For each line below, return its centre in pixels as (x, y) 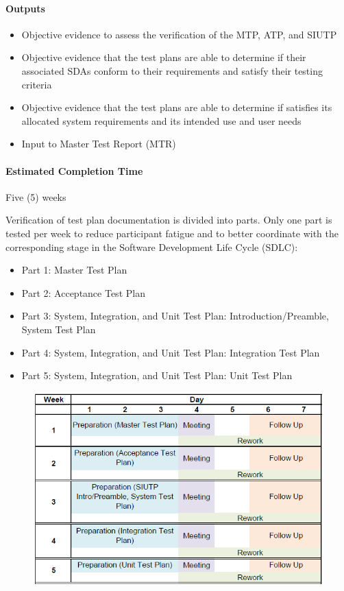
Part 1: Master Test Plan (74, 270)
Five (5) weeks (36, 196)
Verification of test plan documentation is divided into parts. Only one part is (169, 220)
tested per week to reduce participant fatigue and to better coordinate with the (172, 233)
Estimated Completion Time (74, 170)
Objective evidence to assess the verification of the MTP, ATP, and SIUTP (179, 34)
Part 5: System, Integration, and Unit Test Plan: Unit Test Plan (157, 375)
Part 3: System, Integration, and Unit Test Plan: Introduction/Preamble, (175, 316)
